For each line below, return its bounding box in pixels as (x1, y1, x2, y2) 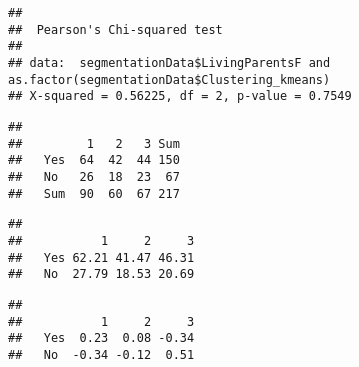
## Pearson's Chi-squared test (8, 22, 223, 37)
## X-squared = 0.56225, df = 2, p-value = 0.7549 (8, 89, 352, 104)
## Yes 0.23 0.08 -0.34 (8, 331, 195, 346)
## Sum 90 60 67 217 (8, 186, 180, 201)
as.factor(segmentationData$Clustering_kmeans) (8, 72, 331, 87)
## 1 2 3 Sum (8, 136, 180, 151)
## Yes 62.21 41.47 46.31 (8, 250, 195, 265)
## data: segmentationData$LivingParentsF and (8, 55, 331, 70)
